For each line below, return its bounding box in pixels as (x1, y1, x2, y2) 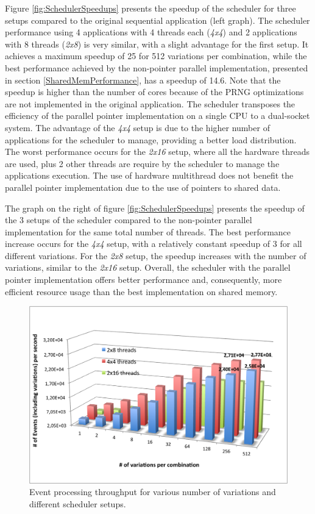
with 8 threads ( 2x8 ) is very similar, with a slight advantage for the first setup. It (5, 37, 309, 50)
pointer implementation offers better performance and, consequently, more (5, 273, 282, 286)
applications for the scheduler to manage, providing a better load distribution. (5, 133, 297, 146)
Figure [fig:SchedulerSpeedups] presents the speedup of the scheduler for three (5, 2, 296, 14)
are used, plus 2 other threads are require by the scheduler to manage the (5, 157, 280, 170)
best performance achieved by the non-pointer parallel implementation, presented (5, 61, 308, 74)
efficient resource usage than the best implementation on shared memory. (5, 285, 278, 298)
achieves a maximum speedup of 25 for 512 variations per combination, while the (5, 49, 307, 62)
